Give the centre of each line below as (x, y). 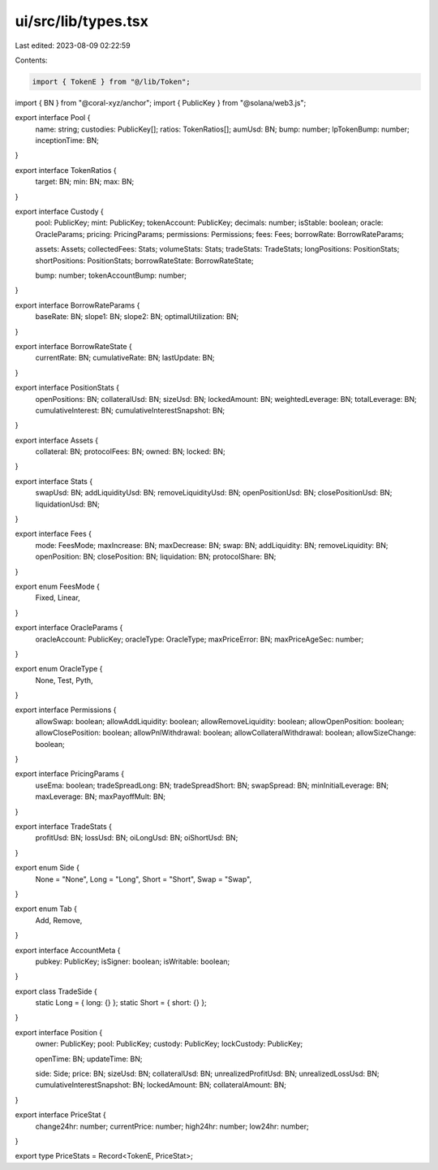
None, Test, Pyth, (64, 680)
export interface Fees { (54, 534)
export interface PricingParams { (70, 774)
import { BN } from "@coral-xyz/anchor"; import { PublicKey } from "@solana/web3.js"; (161, 102)
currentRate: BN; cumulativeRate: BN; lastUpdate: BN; (125, 358)
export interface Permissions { (66, 710)
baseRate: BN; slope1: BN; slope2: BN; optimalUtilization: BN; (137, 317)
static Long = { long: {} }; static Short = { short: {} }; (121, 1003)
